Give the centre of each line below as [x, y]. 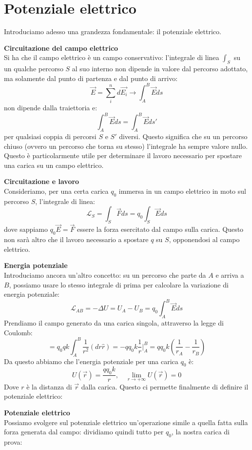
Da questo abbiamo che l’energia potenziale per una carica [91, 361]
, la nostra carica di [200, 432]
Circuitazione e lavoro [42, 181]
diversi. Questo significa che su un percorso [183, 136]
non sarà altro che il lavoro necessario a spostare [76, 239]
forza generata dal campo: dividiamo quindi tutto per [84, 432]
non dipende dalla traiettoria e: [51, 108]
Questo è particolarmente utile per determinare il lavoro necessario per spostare [123, 155]
